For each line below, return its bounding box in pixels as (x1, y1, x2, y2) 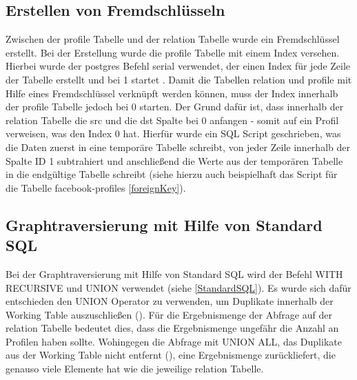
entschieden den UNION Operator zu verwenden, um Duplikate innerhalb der (6, 294, 334, 308)
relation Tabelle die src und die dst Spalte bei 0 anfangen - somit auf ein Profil (6, 112, 339, 127)
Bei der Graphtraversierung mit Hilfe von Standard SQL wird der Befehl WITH (6, 266, 343, 281)
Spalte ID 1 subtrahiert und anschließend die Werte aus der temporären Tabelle (6, 153, 343, 168)
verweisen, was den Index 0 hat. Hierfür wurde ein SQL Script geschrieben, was (6, 126, 341, 141)
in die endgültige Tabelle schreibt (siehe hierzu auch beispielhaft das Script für (6, 167, 338, 181)
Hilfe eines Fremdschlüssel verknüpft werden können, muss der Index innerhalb (6, 86, 338, 100)
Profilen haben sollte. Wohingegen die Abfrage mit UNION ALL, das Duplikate (6, 334, 342, 348)
